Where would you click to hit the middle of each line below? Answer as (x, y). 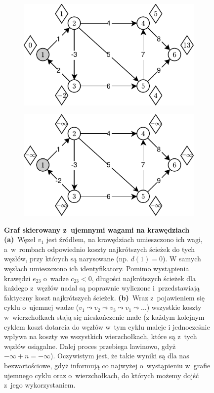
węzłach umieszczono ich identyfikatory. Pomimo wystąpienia (97, 268)
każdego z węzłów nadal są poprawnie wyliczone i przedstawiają (102, 288)
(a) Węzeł (20, 239)
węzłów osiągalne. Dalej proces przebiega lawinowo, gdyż (90, 346)
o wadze (56, 278)
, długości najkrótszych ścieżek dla (144, 278)
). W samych (182, 259)
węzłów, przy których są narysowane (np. (66, 259)
